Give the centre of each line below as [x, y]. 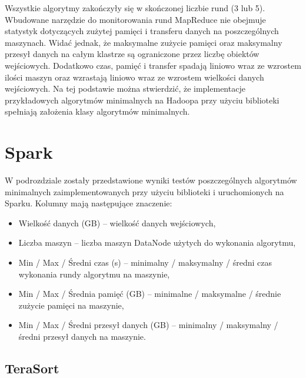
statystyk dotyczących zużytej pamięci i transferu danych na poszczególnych [142, 31]
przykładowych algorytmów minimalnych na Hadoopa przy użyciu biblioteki [142, 100]
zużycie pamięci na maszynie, [71, 305]
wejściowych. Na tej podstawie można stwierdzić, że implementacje [125, 88]
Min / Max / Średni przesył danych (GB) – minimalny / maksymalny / [148, 325]
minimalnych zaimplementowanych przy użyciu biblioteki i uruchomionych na [144, 191]
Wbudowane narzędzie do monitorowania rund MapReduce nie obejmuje [135, 19]
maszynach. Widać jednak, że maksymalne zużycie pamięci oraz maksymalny [144, 42]
